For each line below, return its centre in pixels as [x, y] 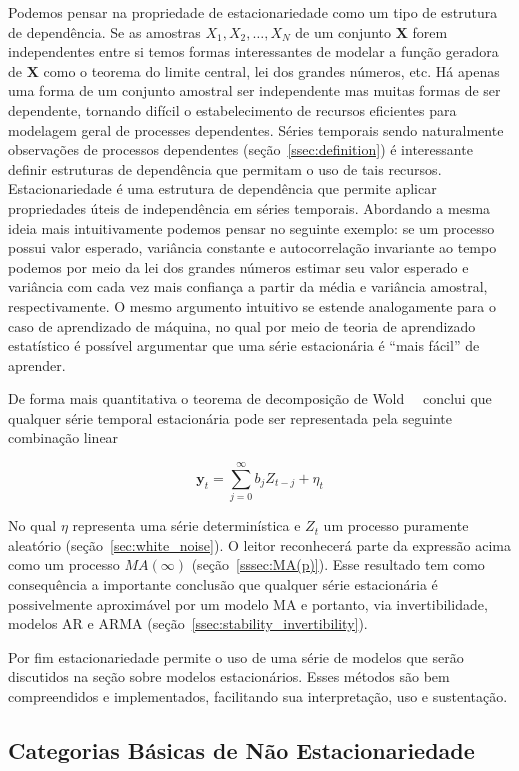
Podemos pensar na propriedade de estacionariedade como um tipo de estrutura [253, 12]
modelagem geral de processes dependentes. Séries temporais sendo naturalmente [256, 129]
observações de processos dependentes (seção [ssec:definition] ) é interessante [240, 149]
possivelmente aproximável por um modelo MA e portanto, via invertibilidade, [248, 603]
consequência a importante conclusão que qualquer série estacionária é [223, 583]
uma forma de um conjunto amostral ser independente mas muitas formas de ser [254, 90]
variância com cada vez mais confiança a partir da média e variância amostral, [248, 286]
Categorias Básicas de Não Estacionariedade [241, 749]
